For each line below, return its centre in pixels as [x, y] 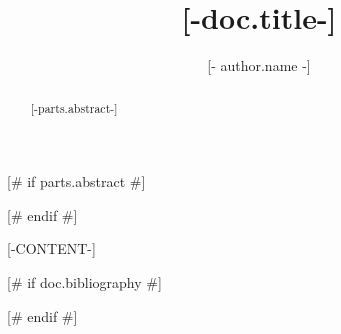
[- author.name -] [259, 65]
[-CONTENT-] [51, 248]
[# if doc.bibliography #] [84, 281]
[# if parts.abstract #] [76, 181]
